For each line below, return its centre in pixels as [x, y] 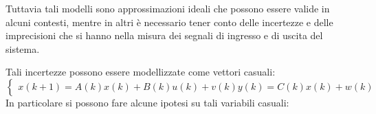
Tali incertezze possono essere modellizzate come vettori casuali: [141, 72]
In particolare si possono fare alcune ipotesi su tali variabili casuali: [147, 102]
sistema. [23, 48]
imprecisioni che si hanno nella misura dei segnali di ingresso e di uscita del [164, 35]
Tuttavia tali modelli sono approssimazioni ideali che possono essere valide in [168, 8]
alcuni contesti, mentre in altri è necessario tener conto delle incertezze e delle [169, 22]
